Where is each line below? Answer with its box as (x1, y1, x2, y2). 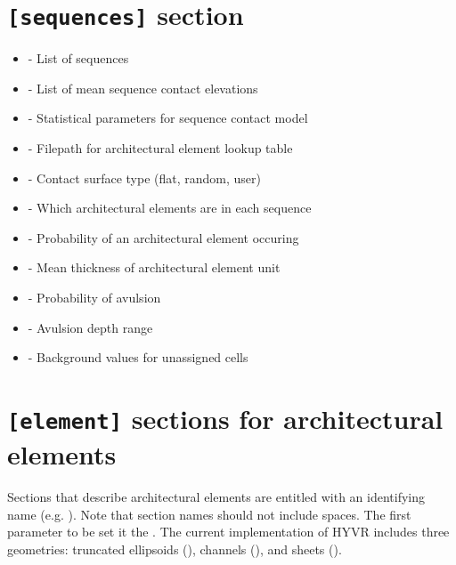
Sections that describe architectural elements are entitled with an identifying (7, 488, 425, 506)
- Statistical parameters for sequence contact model (28, 109, 308, 127)
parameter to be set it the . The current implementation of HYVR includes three (7, 522, 450, 541)
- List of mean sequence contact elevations (28, 78, 258, 97)
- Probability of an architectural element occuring (28, 228, 299, 246)
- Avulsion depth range (28, 318, 153, 336)
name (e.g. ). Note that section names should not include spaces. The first (7, 504, 411, 523)
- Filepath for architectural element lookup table (28, 139, 293, 157)
